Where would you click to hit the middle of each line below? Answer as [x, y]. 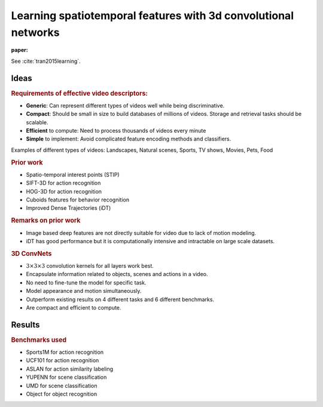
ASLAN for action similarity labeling [70, 369]
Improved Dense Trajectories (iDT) [68, 208]
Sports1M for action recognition [65, 352]
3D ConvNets [31, 253]
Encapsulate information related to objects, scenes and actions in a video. [117, 274]
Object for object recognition [62, 394]
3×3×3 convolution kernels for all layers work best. [90, 265]
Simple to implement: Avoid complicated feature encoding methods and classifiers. [129, 139]
